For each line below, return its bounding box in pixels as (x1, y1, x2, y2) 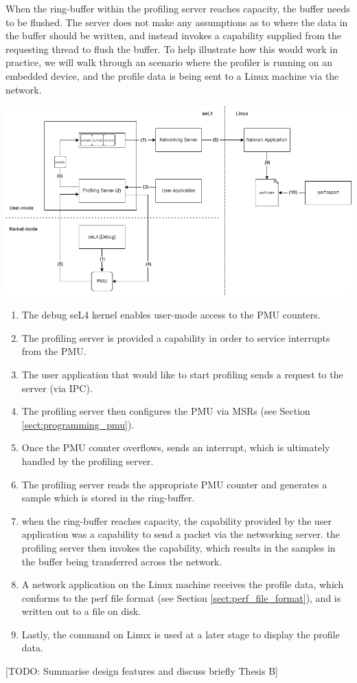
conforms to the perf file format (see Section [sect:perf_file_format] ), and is (21, 590, 341, 605)
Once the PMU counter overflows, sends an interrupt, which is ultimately (21, 440, 330, 455)
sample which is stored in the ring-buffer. (21, 490, 195, 505)
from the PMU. (21, 344, 87, 358)
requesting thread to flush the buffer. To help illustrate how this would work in (5, 41, 338, 56)
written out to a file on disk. (21, 604, 141, 618)
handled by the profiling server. (21, 453, 154, 468)
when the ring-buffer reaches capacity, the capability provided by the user (21, 513, 332, 528)
